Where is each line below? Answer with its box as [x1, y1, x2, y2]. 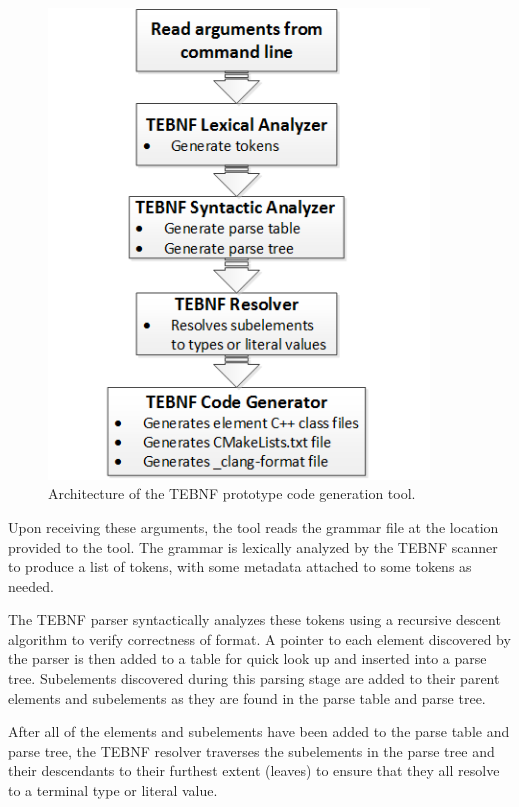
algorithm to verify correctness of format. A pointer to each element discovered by [8, 628, 511, 649]
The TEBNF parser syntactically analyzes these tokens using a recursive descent [8, 609, 501, 630]
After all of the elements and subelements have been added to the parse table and [8, 721, 510, 742]
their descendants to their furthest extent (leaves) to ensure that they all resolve [8, 760, 500, 781]
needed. [8, 575, 54, 596]
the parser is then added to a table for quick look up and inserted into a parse [8, 648, 487, 669]
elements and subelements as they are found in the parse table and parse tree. [8, 687, 486, 708]
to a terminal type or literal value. [8, 780, 218, 801]
